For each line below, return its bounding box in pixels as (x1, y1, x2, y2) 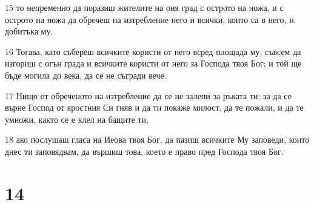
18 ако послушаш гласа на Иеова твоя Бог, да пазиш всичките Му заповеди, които (5, 133, 310, 146)
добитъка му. (5, 25, 53, 37)
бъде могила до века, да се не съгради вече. (5, 68, 167, 81)
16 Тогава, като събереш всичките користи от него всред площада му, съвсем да (5, 45, 301, 57)
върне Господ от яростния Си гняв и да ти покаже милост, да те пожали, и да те (5, 101, 304, 114)
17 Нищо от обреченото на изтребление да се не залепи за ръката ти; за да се (5, 89, 292, 102)
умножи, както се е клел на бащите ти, (5, 112, 149, 125)
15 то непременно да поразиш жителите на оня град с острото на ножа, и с (5, 1, 284, 13)
